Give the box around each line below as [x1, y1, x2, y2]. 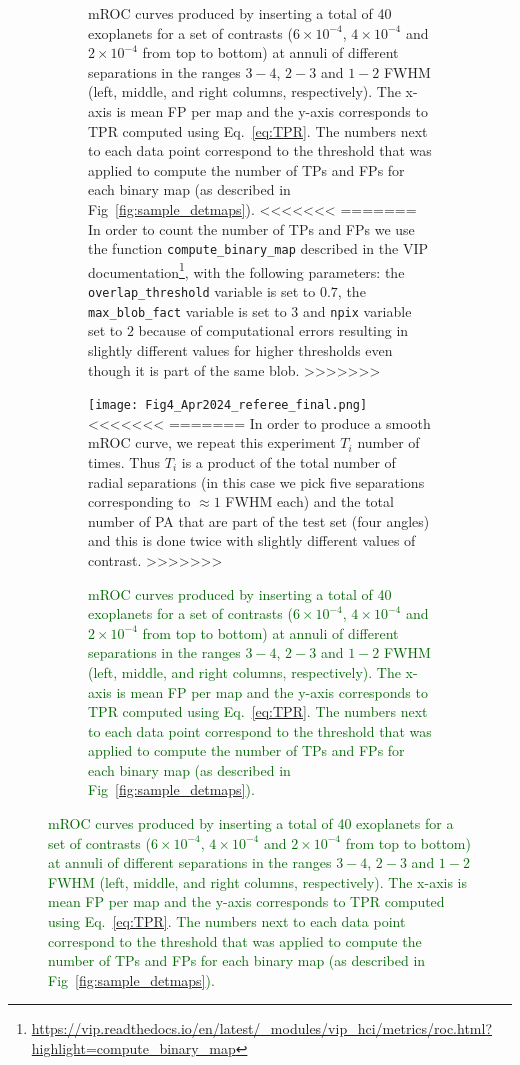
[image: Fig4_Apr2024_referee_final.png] [88, 398, 368, 413]
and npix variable [302, 300, 412, 321]
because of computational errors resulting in [138, 320, 409, 341]
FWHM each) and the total [225, 491, 394, 512]
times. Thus [88, 451, 161, 472]
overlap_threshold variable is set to [88, 281, 316, 302]
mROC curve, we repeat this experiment [88, 432, 336, 453]
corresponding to [88, 491, 191, 512]
